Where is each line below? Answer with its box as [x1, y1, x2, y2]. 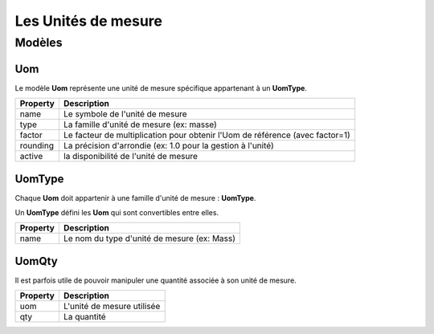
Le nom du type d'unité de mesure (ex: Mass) [63, 233, 236, 244]
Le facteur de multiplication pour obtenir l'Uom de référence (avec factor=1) [63, 129, 351, 141]
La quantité [63, 312, 106, 323]
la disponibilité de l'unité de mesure [63, 151, 199, 162]
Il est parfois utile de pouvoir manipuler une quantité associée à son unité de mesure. [14, 275, 297, 285]
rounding [19, 141, 54, 152]
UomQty [14, 254, 58, 268]
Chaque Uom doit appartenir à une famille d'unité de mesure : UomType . [14, 193, 256, 202]
